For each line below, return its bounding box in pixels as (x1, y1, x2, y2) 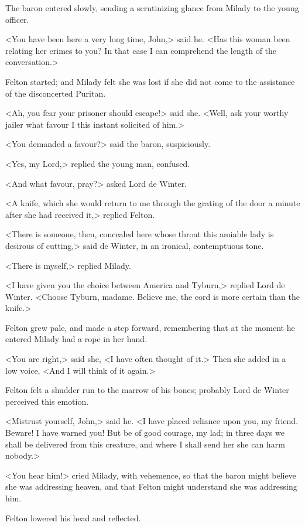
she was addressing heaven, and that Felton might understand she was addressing (5, 480, 297, 493)
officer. (5, 13, 29, 25)
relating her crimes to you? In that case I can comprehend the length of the (5, 44, 277, 56)
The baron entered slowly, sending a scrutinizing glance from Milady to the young (5, 2, 299, 13)
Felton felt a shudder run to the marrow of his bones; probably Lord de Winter (5, 384, 289, 396)
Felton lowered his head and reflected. (5, 511, 141, 524)
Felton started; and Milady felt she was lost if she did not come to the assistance (5, 75, 295, 87)
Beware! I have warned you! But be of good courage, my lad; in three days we (5, 426, 285, 439)
